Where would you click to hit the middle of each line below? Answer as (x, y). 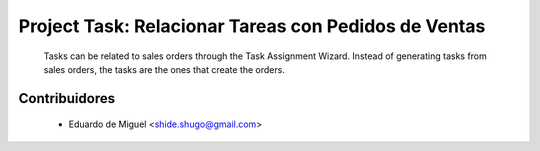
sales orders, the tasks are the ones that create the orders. (164, 69)
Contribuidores (66, 98)
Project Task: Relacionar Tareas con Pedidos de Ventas (252, 26)
